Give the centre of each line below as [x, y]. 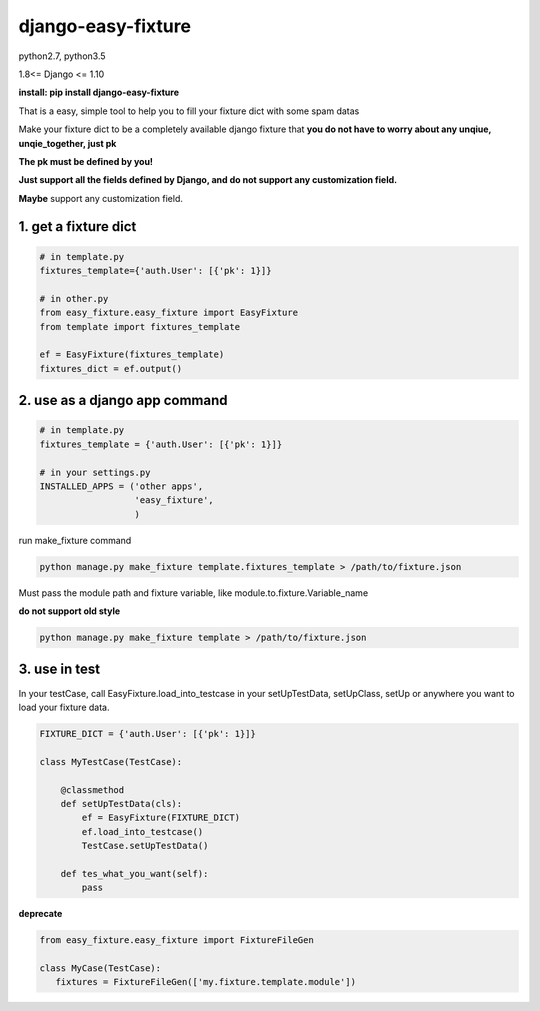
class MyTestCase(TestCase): [111, 761]
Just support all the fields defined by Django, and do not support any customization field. [208, 180]
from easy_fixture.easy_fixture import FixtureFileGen [176, 940]
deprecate [40, 914]
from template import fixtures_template [139, 326]
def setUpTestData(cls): [121, 803]
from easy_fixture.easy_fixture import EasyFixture [169, 313]
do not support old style [69, 611]
